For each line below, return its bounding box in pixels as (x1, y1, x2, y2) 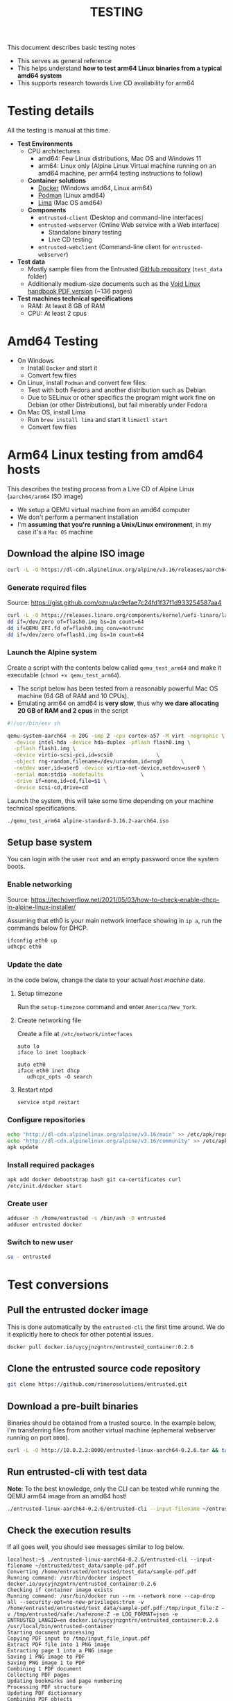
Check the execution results (7, 1524, 132, 1536)
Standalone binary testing (48, 228, 122, 237)
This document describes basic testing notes (7, 43, 137, 52)
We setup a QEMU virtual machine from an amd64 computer (17, 506, 191, 514)
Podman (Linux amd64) (37, 192, 105, 200)
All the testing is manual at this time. (7, 126, 111, 135)
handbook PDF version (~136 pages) (27, 287, 133, 296)
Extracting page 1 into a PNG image (7, 1648, 113, 1655)
